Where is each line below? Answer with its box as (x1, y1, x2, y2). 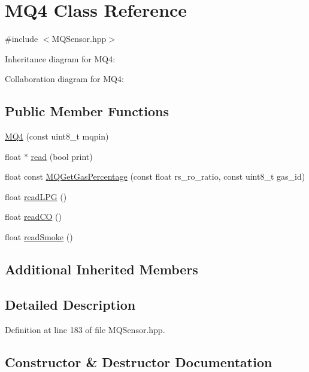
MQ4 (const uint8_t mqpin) (5, 130, 109, 143)
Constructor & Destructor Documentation (5, 352, 272, 371)
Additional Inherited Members (5, 260, 198, 279)
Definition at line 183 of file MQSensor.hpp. (5, 323, 165, 335)
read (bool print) (31, 150, 93, 162)
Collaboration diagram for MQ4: (5, 72, 124, 85)
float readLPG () (5, 190, 67, 202)
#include (5, 32, 38, 45)
